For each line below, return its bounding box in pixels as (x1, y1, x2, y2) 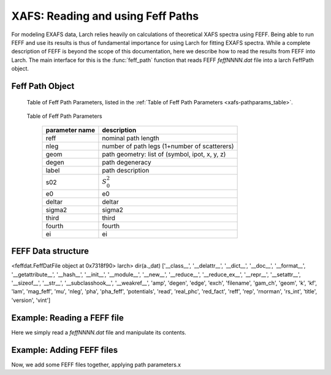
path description (102, 166, 150, 175)
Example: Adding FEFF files (11, 344, 118, 355)
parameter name (45, 126, 95, 134)
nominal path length (102, 134, 159, 142)
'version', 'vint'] (11, 296, 51, 304)
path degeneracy (102, 158, 151, 167)
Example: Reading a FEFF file (11, 312, 124, 323)
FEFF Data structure (11, 246, 89, 257)
